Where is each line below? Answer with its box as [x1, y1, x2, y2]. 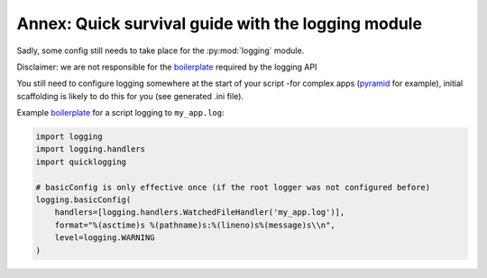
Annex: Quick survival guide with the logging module [16, 14, 423, 33]
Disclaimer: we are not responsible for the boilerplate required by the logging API [16, 61, 317, 72]
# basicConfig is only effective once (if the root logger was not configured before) [35, 181, 431, 192]
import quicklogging [35, 156, 126, 167]
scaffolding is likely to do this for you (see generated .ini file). [16, 90, 243, 101]
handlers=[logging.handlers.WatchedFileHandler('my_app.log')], [54, 208, 345, 218]
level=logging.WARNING [54, 233, 155, 243]
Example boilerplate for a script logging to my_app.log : [16, 107, 225, 118]
